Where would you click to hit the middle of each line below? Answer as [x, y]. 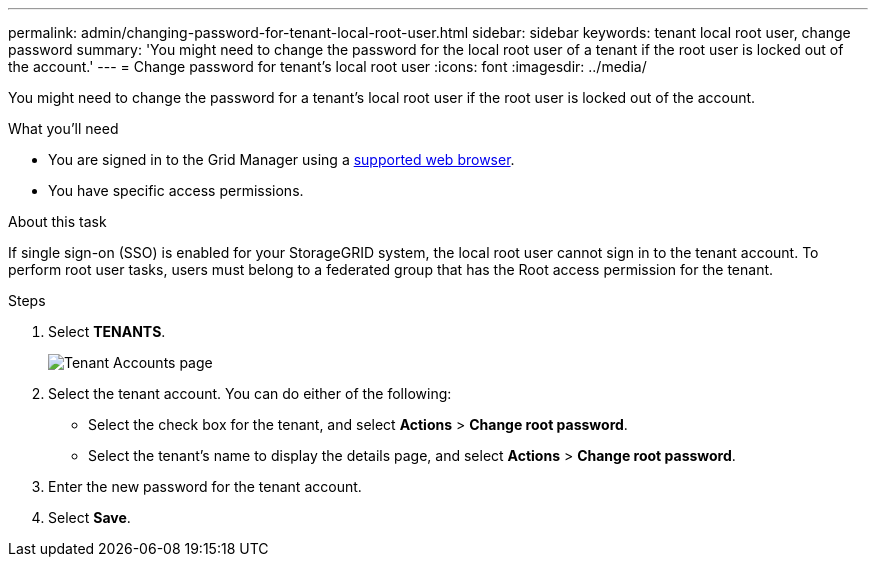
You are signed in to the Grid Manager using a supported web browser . [281, 159]
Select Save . [89, 517]
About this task [57, 221]
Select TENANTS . [107, 331]
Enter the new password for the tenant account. [205, 486]
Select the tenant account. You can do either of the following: [250, 393]
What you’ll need [63, 128]
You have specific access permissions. [176, 190]
